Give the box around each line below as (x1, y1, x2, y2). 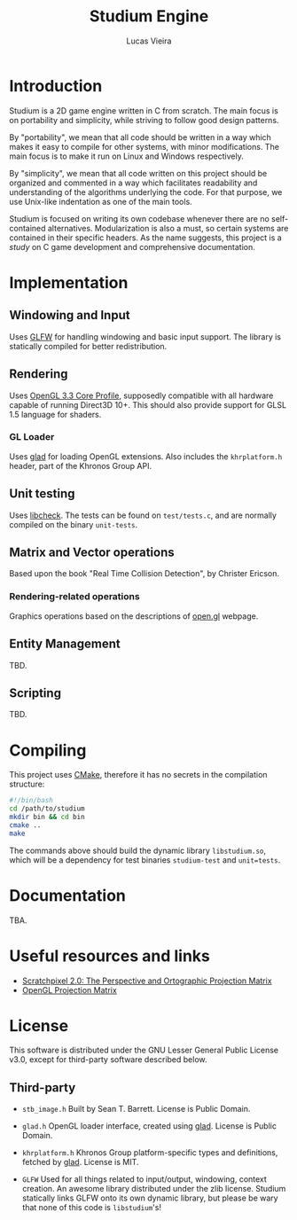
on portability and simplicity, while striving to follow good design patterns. (9, 114, 279, 125)
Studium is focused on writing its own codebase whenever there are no (9, 213, 270, 223)
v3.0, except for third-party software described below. (9, 1054, 207, 1065)
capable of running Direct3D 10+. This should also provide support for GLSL (9, 399, 286, 410)
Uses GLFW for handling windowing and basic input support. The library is (9, 331, 282, 342)
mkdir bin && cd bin (9, 813, 86, 822)
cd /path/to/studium (9, 804, 86, 813)
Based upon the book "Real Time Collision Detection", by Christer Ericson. (9, 568, 280, 579)
